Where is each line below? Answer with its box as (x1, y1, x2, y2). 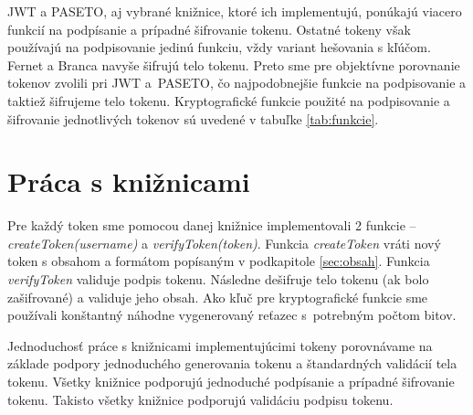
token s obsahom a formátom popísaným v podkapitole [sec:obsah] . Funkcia (7, 251, 430, 271)
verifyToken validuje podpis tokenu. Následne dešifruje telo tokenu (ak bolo (7, 270, 429, 289)
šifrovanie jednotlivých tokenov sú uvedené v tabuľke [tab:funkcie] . (7, 109, 379, 128)
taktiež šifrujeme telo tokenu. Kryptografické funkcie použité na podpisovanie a (7, 90, 450, 110)
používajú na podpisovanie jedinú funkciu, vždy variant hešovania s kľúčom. (7, 37, 431, 57)
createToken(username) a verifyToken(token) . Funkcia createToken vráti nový (7, 233, 441, 252)
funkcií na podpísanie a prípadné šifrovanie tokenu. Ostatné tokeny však (7, 19, 411, 38)
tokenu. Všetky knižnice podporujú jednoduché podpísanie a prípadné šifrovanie (7, 372, 455, 391)
